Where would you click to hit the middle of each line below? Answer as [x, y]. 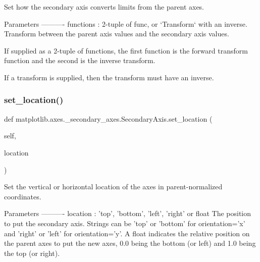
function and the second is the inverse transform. [80, 60]
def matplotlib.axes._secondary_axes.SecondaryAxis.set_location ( [108, 118]
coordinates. [23, 196]
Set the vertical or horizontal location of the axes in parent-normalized [113, 187]
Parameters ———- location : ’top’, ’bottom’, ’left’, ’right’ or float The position [128, 213]
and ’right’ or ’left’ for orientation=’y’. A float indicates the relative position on [127, 233]
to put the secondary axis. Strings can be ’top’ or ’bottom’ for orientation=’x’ [125, 223]
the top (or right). [32, 253]
